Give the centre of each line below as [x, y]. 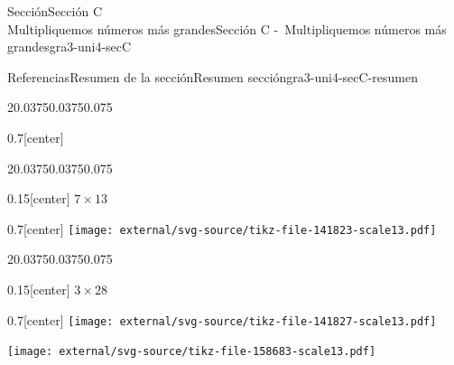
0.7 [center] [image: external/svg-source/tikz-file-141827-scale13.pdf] [222, 319]
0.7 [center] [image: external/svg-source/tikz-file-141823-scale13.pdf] [222, 228]
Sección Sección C [55, 11]
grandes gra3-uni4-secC [69, 47]
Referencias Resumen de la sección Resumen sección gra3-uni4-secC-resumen [213, 76]
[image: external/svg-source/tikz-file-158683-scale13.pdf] [192, 352]
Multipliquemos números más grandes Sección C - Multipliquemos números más [227, 28]
